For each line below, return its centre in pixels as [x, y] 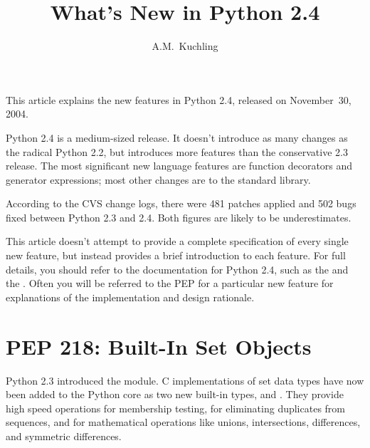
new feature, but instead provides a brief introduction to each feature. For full [176, 255]
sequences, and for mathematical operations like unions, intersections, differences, [183, 422]
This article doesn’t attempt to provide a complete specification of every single [177, 241]
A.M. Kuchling [185, 46]
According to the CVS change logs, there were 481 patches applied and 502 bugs [181, 203]
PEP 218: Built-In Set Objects [159, 346]
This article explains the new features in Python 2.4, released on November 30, [179, 99]
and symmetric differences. [64, 436]
